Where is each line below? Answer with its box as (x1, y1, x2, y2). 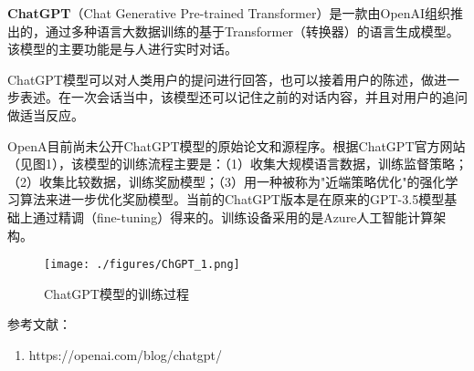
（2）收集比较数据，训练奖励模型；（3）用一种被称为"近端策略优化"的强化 (7, 171, 446, 191)
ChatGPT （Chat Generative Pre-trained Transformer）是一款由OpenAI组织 (7, 4, 451, 22)
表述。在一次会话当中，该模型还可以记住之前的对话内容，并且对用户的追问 (19, 88, 468, 107)
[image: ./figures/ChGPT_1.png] (44, 258, 240, 272)
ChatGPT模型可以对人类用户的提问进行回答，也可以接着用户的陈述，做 (7, 69, 434, 88)
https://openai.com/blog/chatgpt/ (28, 345, 223, 364)
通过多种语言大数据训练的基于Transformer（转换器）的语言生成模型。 (45, 21, 459, 40)
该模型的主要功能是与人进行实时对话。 (7, 39, 237, 58)
